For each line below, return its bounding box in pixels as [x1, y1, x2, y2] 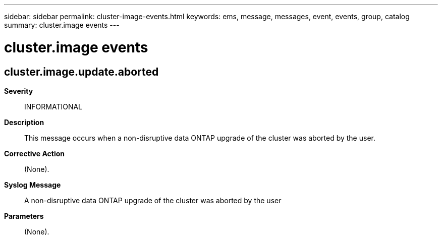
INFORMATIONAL [24, 102, 83, 111]
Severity [4, 86, 33, 95]
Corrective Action [4, 149, 65, 158]
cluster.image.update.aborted [4, 65, 159, 78]
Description [4, 117, 44, 127]
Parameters [4, 211, 44, 220]
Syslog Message [4, 180, 61, 189]
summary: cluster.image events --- [4, 21, 120, 29]
